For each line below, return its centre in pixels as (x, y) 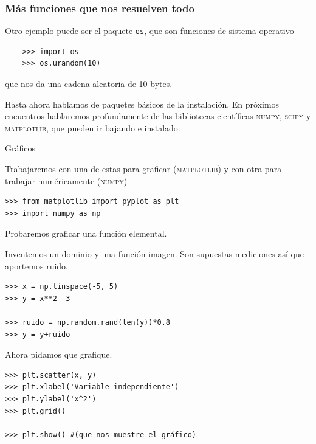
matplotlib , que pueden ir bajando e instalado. (93, 127)
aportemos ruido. (37, 265)
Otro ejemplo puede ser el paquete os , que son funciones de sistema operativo (149, 31)
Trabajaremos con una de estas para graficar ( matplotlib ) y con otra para (143, 169)
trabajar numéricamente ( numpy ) (66, 180)
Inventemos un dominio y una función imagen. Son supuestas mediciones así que (155, 254)
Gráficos (20, 148)
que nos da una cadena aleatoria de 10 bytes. (89, 84)
